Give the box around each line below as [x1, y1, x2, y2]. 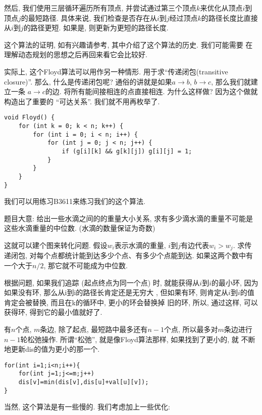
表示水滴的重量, [114, 240, 166, 251]
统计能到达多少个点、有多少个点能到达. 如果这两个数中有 [65, 250, 253, 261]
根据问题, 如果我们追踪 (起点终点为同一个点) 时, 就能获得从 [4, 277, 200, 287]
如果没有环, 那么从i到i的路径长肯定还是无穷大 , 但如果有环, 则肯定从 [4, 287, 229, 298]
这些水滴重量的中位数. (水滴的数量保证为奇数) [4, 223, 155, 233]
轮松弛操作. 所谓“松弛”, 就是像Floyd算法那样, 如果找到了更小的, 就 [20, 334, 239, 344]
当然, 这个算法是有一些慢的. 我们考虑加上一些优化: [4, 401, 170, 412]
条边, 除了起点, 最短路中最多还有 [40, 324, 148, 335]
